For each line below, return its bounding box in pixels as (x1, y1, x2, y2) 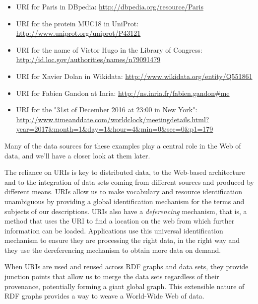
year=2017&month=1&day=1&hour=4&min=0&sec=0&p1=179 (16, 124, 213, 134)
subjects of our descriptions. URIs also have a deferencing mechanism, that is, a (4, 206, 247, 216)
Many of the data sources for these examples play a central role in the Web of (4, 140, 241, 151)
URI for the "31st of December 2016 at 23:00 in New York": (16, 104, 197, 115)
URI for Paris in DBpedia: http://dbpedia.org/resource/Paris (16, 1, 203, 11)
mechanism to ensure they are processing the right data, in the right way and (4, 235, 240, 245)
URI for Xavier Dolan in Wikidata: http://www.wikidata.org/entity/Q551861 (16, 71, 253, 81)
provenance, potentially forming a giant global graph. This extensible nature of (4, 281, 245, 291)
